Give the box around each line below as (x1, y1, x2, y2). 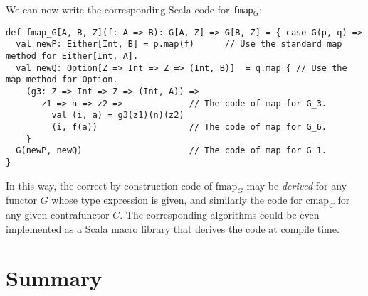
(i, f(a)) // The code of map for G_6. (51, 121, 327, 132)
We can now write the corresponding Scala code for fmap (6, 2, 253, 16)
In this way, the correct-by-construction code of (6, 177, 212, 192)
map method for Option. (6, 75, 118, 85)
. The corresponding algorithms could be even (120, 207, 320, 222)
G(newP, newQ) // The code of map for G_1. (16, 146, 327, 156)
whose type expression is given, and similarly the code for (51, 192, 303, 207)
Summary (6, 263, 102, 292)
